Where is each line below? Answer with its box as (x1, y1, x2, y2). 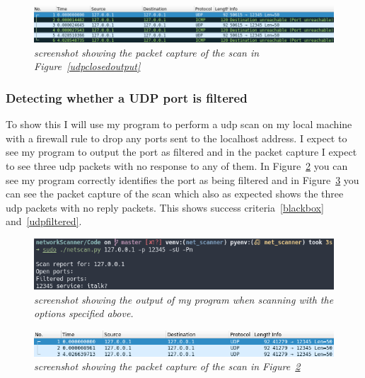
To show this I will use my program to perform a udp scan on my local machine (6, 117, 352, 132)
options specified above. (34, 306, 134, 321)
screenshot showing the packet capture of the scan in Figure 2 (34, 359, 301, 374)
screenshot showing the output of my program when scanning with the (34, 292, 334, 307)
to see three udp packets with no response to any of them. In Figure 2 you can (6, 158, 348, 173)
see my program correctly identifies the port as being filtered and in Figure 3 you (6, 172, 359, 187)
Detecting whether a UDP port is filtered (6, 88, 248, 106)
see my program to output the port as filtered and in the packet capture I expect (6, 144, 357, 159)
